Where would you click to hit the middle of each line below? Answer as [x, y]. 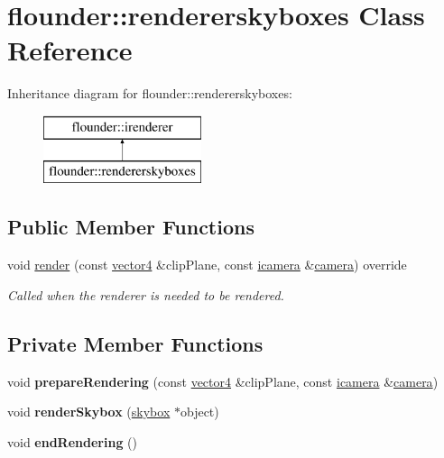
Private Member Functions [135, 343]
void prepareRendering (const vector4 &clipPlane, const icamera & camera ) [223, 381]
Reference [70, 50]
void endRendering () [73, 441]
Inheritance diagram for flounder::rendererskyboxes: [150, 93]
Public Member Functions [131, 227]
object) [199, 412]
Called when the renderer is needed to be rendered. [146, 294]
